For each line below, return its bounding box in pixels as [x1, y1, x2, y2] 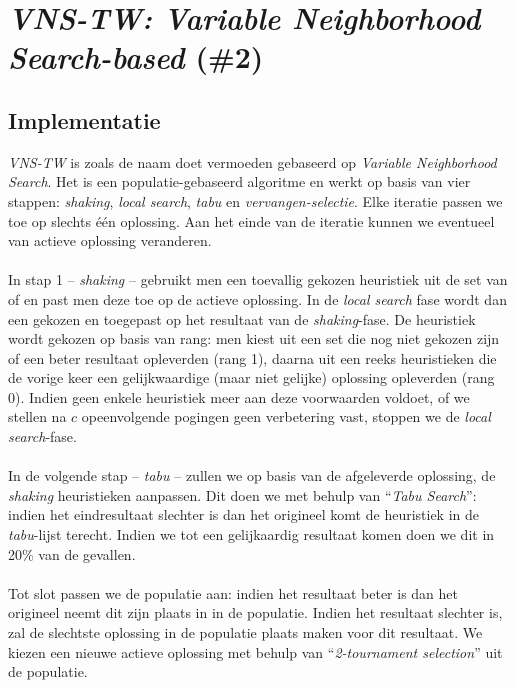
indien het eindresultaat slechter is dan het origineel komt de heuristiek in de [8, 504, 480, 525]
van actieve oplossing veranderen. [8, 230, 212, 251]
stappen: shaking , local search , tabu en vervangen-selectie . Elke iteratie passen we [8, 190, 503, 211]
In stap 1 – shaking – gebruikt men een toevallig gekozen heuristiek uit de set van [8, 269, 508, 290]
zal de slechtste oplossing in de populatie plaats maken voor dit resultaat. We [8, 622, 483, 643]
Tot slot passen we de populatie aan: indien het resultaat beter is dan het [8, 582, 459, 603]
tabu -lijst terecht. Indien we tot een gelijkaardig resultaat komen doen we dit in [8, 524, 495, 545]
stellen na [8, 406, 67, 427]
